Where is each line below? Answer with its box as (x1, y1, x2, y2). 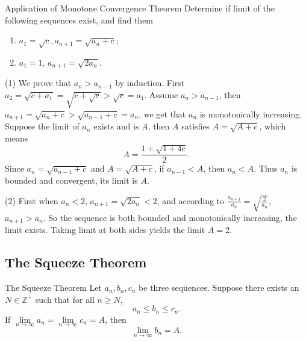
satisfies (181, 120, 210, 132)
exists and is (93, 120, 139, 132)
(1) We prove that (5, 76, 72, 89)
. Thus (254, 162, 278, 175)
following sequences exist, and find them (5, 13, 154, 26)
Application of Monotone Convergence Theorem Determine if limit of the (5, 2, 275, 14)
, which (259, 120, 286, 132)
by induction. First (115, 76, 185, 89)
